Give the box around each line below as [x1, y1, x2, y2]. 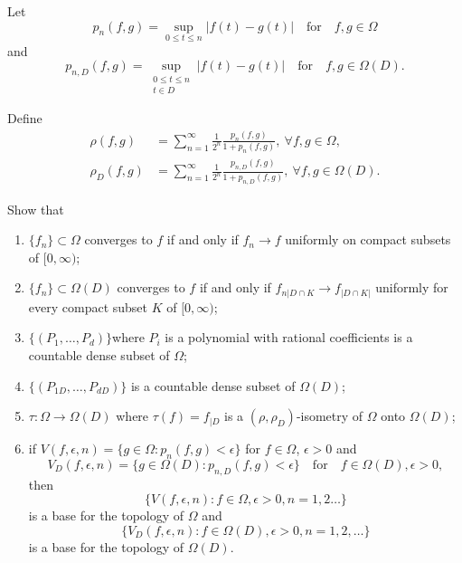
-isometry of [296, 406, 363, 425]
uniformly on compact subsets [285, 230, 451, 249]
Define [7, 109, 42, 128]
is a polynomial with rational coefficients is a [165, 328, 413, 347]
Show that [7, 199, 64, 218]
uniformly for [375, 278, 448, 297]
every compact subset [28, 297, 148, 316]
